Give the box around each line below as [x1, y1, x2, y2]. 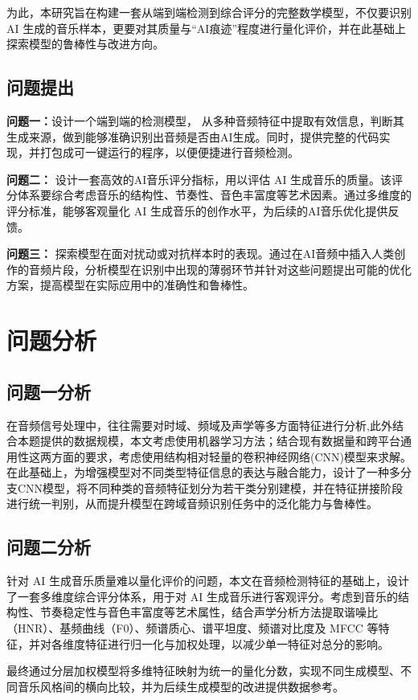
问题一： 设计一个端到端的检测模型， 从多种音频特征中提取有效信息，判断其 [6, 112, 404, 129]
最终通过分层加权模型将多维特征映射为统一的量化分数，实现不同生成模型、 [6, 662, 400, 679]
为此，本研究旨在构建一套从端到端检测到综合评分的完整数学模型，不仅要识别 [6, 4, 412, 20]
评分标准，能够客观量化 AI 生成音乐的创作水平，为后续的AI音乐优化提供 [6, 202, 388, 219]
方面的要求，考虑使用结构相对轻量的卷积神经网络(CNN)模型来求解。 [51, 448, 412, 465]
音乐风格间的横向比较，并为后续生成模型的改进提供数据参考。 [17, 677, 344, 694]
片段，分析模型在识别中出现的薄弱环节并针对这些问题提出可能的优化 [51, 260, 412, 277]
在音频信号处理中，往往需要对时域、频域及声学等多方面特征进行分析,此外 [6, 416, 392, 433]
